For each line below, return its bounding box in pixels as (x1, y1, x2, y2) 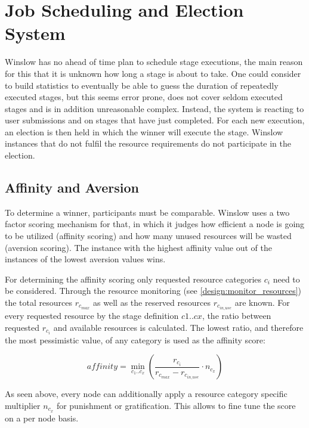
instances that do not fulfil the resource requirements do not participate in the (5, 137, 292, 150)
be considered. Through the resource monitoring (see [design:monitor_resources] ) (5, 284, 302, 297)
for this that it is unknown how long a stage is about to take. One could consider (5, 67, 301, 79)
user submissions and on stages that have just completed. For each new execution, (5, 114, 305, 126)
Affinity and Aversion (5, 178, 139, 197)
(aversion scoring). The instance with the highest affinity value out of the (5, 241, 272, 253)
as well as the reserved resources (93, 296, 211, 309)
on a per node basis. (5, 411, 79, 424)
